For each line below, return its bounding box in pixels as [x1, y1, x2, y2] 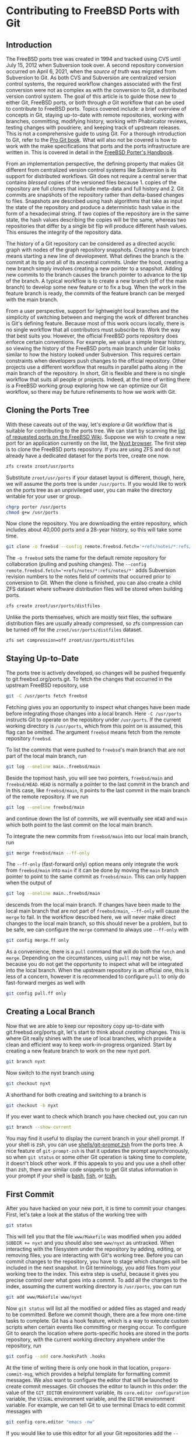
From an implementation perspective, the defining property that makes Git [6, 160, 184, 167]
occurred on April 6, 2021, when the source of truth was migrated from [6, 68, 176, 74]
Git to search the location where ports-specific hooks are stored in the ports [6, 1329, 189, 1337]
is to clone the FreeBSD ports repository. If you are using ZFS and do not [6, 445, 181, 452]
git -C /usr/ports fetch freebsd [6, 693, 87, 699]
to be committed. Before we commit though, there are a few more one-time [6, 1311, 187, 1318]
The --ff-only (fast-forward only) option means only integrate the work [6, 860, 179, 868]
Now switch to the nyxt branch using [6, 1069, 94, 1076]
